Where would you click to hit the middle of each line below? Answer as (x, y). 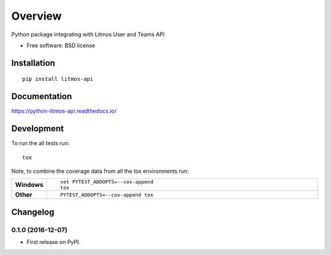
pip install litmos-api (58, 79)
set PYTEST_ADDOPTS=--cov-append (107, 182)
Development (38, 129)
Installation (33, 63)
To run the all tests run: (40, 143)
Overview (36, 16)
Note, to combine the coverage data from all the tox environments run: (100, 171)
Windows (29, 185)
